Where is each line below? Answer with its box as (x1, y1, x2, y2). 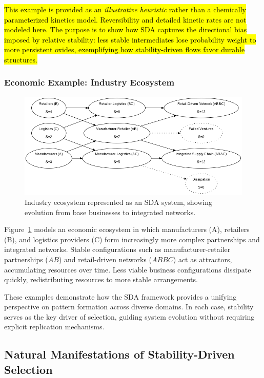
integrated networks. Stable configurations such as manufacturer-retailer (4, 244, 231, 255)
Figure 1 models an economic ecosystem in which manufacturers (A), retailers (4, 224, 250, 235)
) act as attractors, (173, 254, 232, 264)
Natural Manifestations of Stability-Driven (4, 346, 235, 362)
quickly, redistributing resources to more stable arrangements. (4, 274, 198, 285)
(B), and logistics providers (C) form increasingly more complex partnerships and (4, 234, 260, 244)
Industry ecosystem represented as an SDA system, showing (25, 196, 213, 207)
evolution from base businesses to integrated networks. (25, 206, 196, 217)
